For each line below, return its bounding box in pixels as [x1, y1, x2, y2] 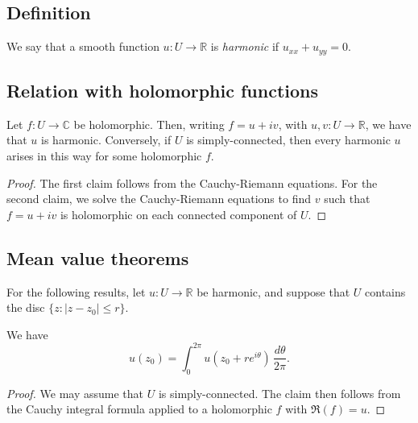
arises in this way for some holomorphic [6, 147, 202, 164]
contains [365, 283, 406, 300]
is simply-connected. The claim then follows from [158, 384, 401, 401]
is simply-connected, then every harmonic [186, 131, 391, 148]
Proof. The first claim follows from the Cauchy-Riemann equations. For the [6, 174, 378, 191]
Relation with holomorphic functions [6, 78, 319, 103]
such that [324, 190, 370, 207]
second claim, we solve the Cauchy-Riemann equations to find [6, 190, 311, 207]
